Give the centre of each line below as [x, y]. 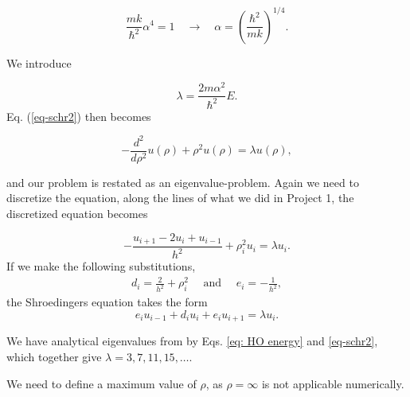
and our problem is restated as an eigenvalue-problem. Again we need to [183, 182]
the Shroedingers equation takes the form [107, 302]
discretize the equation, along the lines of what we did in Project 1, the [180, 198]
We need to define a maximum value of [102, 383]
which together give [54, 356]
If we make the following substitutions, [101, 266]
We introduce [39, 62]
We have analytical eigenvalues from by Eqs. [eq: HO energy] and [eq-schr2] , [192, 341]
